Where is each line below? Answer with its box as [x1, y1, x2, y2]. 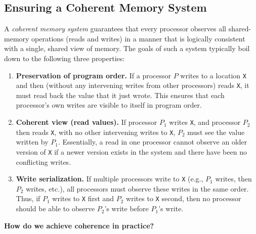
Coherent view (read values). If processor [16, 117, 157, 127]
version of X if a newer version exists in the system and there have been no [16, 146, 247, 157]
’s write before [104, 203, 149, 214]
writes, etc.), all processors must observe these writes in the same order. [26, 183, 249, 194]
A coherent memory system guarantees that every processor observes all [4, 23, 226, 34]
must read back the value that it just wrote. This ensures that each [16, 89, 225, 100]
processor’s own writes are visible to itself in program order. [16, 100, 202, 110]
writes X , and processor [169, 117, 241, 127]
